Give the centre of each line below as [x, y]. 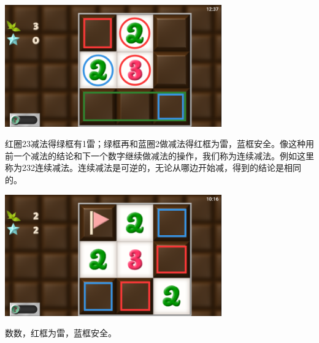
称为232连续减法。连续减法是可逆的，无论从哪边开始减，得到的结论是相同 [153, 168]
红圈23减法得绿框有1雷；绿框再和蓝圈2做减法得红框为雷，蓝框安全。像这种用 [159, 144]
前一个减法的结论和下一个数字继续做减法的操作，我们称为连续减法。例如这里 [159, 155]
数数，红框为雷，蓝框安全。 [61, 333]
